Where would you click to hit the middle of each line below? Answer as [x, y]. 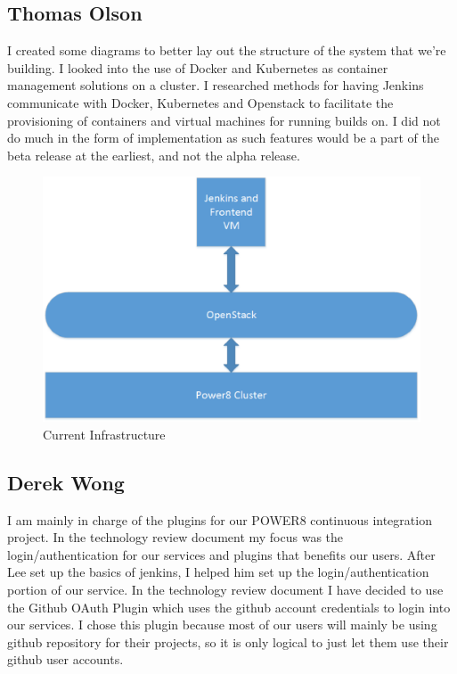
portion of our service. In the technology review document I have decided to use [225, 590]
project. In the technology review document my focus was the [175, 537]
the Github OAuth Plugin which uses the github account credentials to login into [229, 607]
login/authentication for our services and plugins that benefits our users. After [221, 554]
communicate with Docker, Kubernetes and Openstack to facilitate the [200, 102]
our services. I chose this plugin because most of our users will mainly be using [222, 625]
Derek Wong [66, 482]
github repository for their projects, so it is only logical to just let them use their [228, 641]
